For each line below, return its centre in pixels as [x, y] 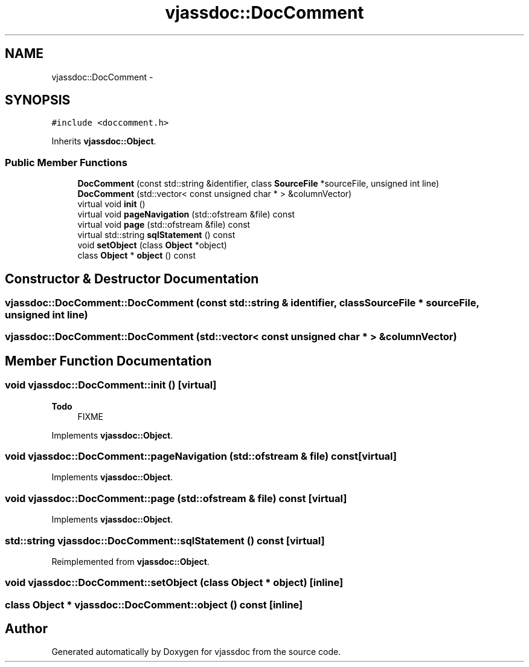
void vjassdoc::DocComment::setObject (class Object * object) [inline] [174, 583]
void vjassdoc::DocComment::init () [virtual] [111, 385]
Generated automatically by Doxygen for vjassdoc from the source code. [196, 652]
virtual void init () [111, 204]
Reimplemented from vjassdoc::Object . [130, 561]
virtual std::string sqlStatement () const [156, 235]
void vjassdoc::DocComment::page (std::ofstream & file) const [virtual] [176, 498]
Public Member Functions [66, 162]
